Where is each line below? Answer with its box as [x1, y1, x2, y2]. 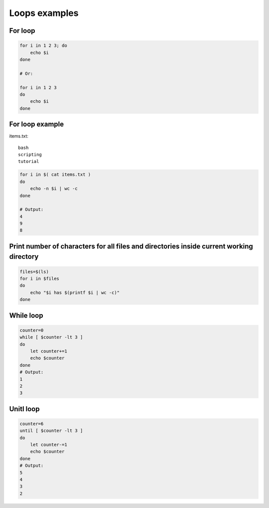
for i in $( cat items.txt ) [19, 172, 91, 177]
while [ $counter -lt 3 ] [19, 335, 83, 340]
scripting [18, 152, 42, 157]
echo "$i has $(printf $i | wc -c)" [30, 290, 120, 295]
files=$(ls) [19, 269, 49, 274]
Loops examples [9, 7, 79, 18]
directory [9, 252, 39, 261]
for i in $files [19, 276, 60, 282]
